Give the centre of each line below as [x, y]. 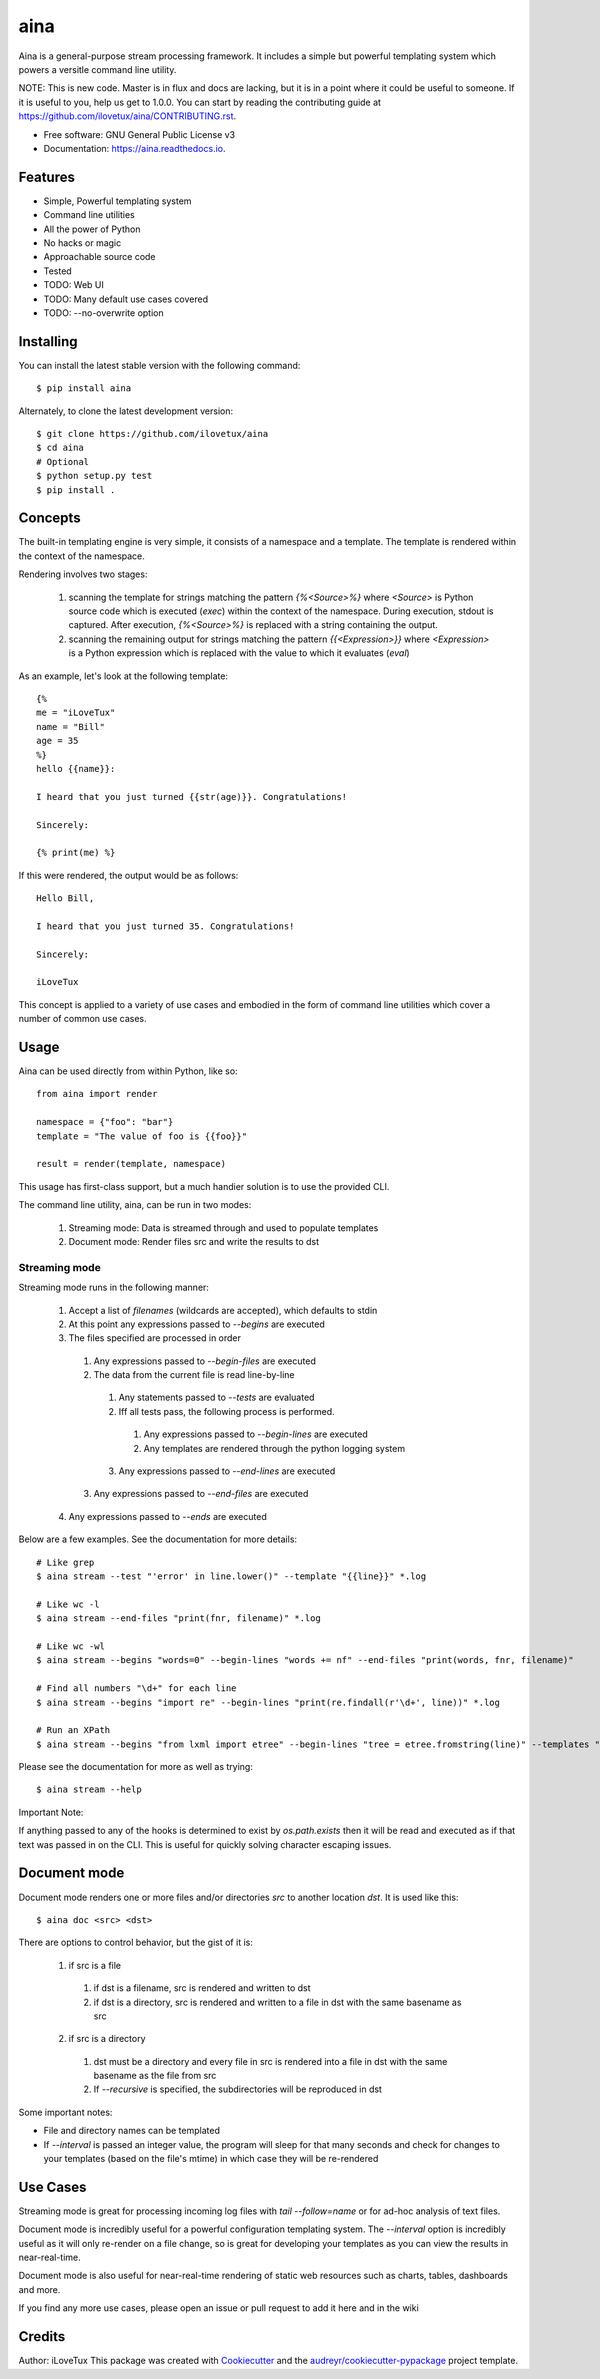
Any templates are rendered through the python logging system [274, 1448]
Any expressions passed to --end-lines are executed [227, 1471]
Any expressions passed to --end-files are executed [201, 1494]
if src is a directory [107, 2039]
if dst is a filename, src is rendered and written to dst [202, 1988]
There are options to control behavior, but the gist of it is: [136, 1942]
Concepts [49, 518]
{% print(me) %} [76, 853]
